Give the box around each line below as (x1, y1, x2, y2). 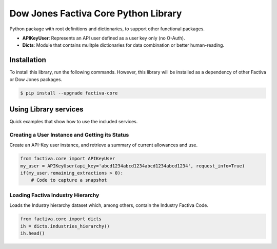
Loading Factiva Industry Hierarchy (9, 191, 100, 199)
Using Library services (9, 105, 84, 114)
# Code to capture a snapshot (31, 177, 107, 183)
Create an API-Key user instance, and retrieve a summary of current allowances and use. (9, 142, 197, 148)
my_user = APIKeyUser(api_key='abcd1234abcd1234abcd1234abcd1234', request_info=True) (20, 163, 245, 169)
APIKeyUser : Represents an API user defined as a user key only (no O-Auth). (22, 35, 185, 41)
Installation (9, 55, 46, 64)
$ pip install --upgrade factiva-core (20, 90, 118, 96)
